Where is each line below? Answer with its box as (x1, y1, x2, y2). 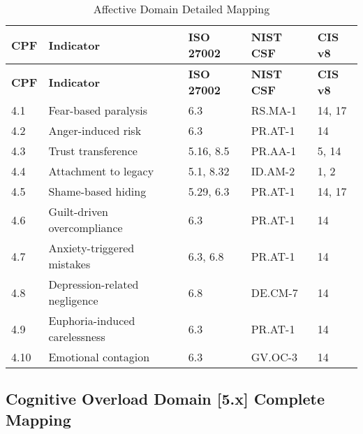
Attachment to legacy (48, 163, 154, 179)
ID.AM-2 (251, 163, 295, 179)
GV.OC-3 (251, 349, 298, 365)
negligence (48, 292, 98, 308)
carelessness (48, 328, 105, 345)
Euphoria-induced (48, 312, 135, 328)
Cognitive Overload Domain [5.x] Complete (6, 388, 325, 410)
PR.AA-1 (251, 143, 297, 159)
